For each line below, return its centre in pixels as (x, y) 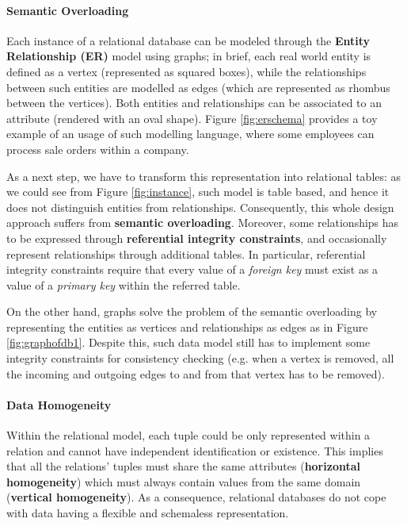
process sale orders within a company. (98, 149)
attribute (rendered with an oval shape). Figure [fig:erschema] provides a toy (192, 118)
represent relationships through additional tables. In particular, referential (186, 253)
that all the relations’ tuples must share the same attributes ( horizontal (183, 466)
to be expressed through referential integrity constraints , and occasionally (197, 238)
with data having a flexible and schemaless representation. (148, 513)
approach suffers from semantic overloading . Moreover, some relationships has (203, 223)
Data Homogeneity (59, 404)
